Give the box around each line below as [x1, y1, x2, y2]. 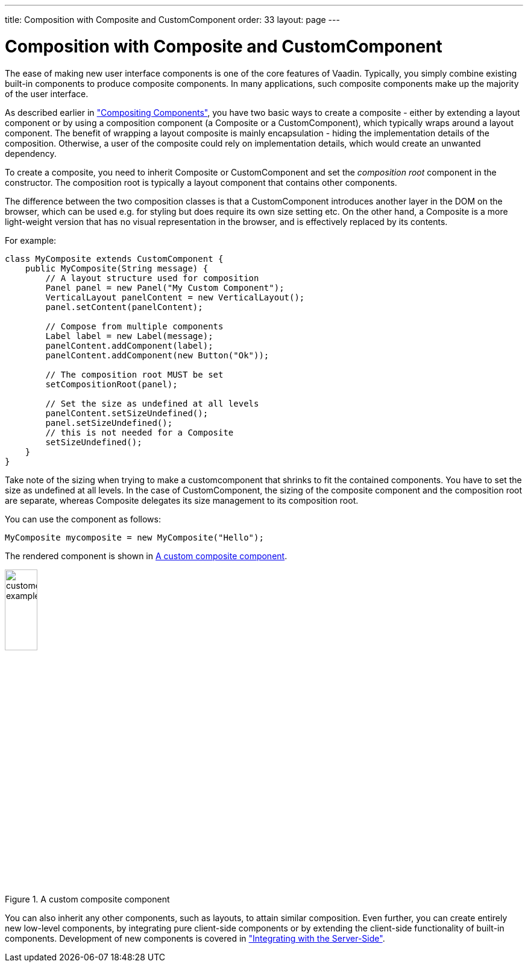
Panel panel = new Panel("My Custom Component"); [45, 282, 284, 293]
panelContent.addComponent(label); [45, 340, 213, 350]
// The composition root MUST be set [45, 369, 224, 379]
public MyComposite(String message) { [25, 263, 209, 273]
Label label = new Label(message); [45, 331, 213, 341]
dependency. [5, 148, 57, 159]
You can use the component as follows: [5, 513, 161, 524]
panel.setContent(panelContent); [45, 302, 203, 312]
